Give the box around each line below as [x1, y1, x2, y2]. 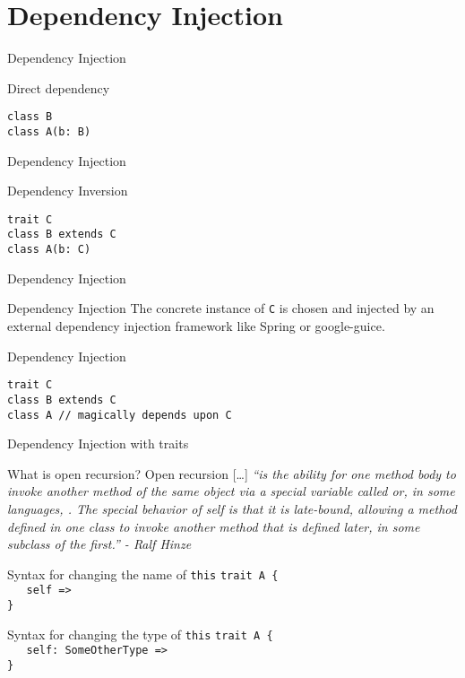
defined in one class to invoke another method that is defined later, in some [7, 517, 420, 535]
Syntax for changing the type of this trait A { [7, 624, 273, 643]
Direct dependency [7, 78, 110, 97]
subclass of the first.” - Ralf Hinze [7, 535, 192, 553]
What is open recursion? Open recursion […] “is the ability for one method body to [7, 464, 456, 482]
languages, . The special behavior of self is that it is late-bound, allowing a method [7, 499, 457, 517]
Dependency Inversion [7, 181, 128, 200]
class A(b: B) [7, 125, 91, 138]
